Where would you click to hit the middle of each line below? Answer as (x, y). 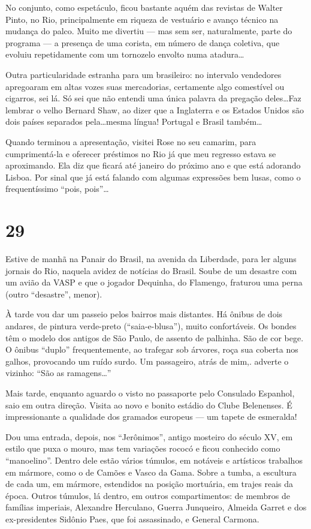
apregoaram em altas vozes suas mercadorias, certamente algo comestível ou (145, 86)
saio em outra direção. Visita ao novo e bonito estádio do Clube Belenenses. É (149, 405)
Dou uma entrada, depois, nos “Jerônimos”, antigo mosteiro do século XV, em (149, 436)
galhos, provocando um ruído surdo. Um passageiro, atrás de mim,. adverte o (147, 361)
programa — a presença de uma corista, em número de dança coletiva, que (143, 42)
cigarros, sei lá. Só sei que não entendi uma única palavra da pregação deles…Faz (153, 98)
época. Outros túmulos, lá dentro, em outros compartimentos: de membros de (148, 495)
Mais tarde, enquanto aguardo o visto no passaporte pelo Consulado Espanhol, (150, 393)
